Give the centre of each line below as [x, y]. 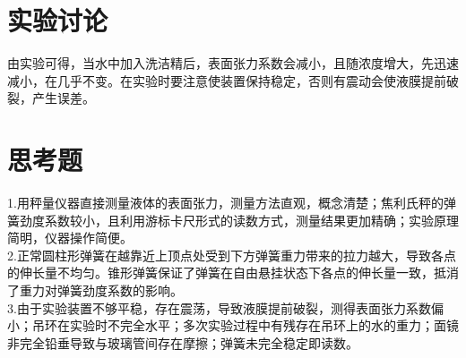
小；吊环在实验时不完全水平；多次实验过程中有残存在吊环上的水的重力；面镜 [233, 325]
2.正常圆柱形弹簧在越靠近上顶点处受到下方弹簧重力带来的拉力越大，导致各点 [232, 255]
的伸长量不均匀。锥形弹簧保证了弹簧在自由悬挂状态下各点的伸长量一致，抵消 [233, 273]
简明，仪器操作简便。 [70, 238]
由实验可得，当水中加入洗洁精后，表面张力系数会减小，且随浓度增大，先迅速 [233, 63]
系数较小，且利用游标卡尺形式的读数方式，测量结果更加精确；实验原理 [251, 220]
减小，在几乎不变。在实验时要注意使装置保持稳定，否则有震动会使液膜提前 [227, 80]
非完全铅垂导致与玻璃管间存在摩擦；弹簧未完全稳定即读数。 [183, 342]
